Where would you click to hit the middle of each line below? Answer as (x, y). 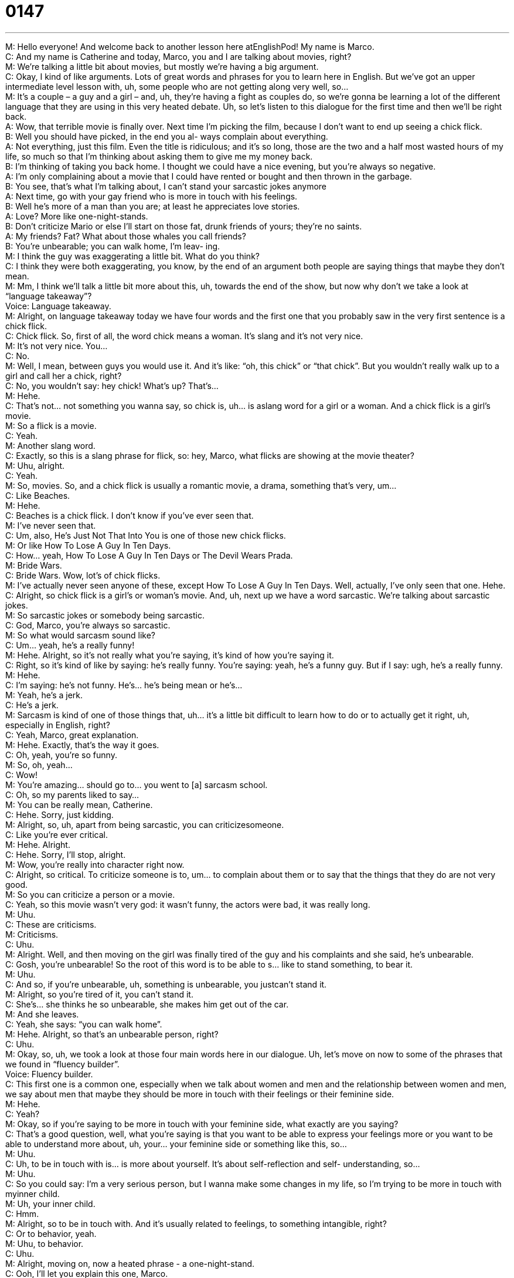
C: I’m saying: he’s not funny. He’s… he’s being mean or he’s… (124, 685)
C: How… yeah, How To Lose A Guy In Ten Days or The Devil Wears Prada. (149, 555)
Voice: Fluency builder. (49, 1074)
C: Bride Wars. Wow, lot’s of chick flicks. (83, 575)
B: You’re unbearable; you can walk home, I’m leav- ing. (113, 246)
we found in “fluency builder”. (62, 1064)
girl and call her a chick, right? (64, 376)
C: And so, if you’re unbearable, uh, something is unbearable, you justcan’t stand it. (166, 984)
